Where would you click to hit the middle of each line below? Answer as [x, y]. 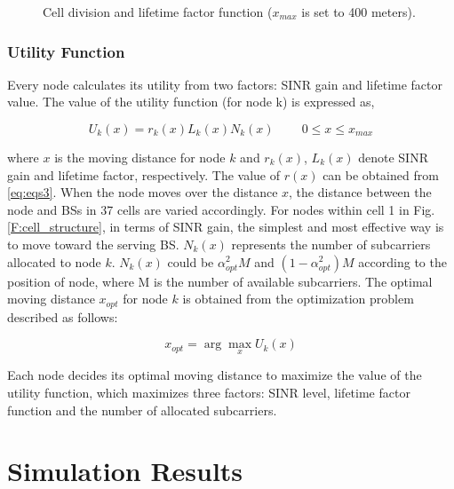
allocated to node [54, 261]
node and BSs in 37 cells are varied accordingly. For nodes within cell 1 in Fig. [221, 209]
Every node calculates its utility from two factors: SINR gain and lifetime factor [225, 84]
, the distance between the [360, 192]
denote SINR [393, 157]
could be [191, 261]
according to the [402, 261]
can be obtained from [381, 174]
